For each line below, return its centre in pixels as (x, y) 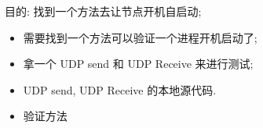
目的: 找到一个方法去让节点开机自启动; (103, 11)
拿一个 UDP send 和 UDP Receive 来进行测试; (138, 64)
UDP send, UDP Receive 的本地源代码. (120, 89)
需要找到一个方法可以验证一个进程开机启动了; (140, 37)
